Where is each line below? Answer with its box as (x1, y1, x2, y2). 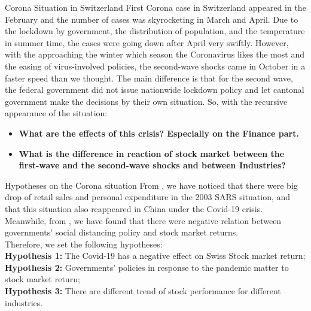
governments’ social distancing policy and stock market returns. (5, 226, 239, 238)
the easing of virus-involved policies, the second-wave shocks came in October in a (5, 59, 306, 72)
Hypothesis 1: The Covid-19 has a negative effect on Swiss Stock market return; (5, 249, 306, 262)
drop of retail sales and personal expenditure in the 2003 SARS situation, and (5, 191, 291, 203)
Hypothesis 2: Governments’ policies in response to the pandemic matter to (5, 261, 289, 273)
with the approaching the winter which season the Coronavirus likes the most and (5, 48, 305, 61)
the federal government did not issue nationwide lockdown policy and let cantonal (5, 83, 304, 96)
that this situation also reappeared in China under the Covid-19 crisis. (5, 202, 263, 215)
